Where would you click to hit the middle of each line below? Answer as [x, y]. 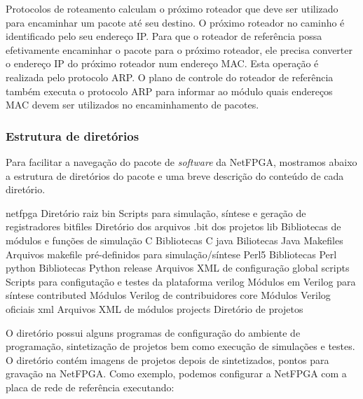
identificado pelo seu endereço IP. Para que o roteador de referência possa [164, 36]
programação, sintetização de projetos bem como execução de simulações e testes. [180, 346]
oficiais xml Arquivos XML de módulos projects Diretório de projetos [155, 308]
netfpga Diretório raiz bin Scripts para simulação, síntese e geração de [156, 212]
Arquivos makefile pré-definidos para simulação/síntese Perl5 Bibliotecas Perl [171, 254]
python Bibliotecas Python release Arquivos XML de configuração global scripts [178, 268]
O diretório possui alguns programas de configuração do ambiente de [153, 332]
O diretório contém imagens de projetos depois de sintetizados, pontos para [167, 359]
